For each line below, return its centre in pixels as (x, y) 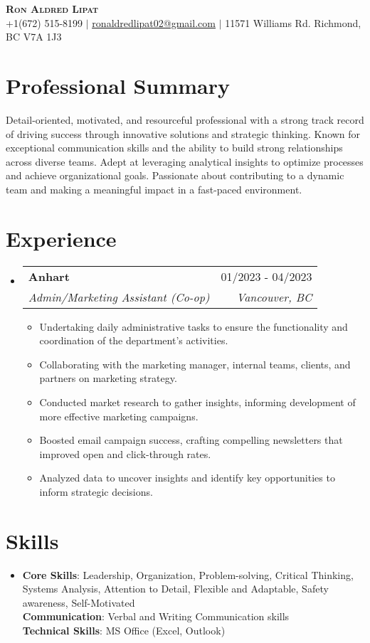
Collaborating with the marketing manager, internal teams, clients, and (195, 364)
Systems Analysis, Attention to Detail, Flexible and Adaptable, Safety (175, 589)
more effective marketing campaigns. (119, 416)
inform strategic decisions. (96, 491)
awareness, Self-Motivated (79, 602)
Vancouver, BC (274, 297)
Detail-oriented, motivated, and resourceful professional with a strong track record (185, 119)
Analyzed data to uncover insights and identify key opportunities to (187, 478)
